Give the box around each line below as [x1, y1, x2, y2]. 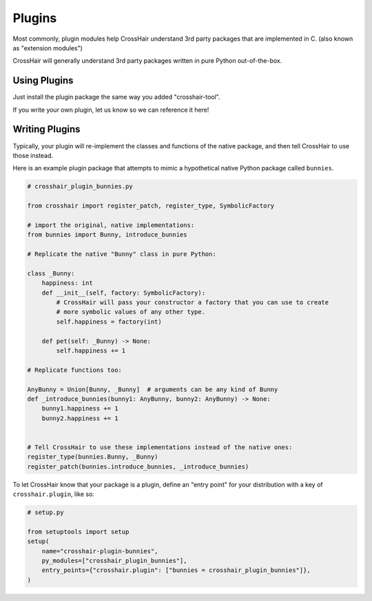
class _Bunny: [27, 269, 75, 277]
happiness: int [41, 279, 93, 287]
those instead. [12, 151, 54, 159]
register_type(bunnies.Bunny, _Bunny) [27, 453, 158, 461]
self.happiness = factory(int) [56, 317, 162, 326]
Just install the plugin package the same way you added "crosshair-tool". [12, 93, 220, 101]
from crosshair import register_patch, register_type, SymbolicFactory [27, 202, 275, 210]
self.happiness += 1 [56, 346, 126, 355]
